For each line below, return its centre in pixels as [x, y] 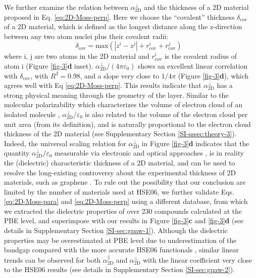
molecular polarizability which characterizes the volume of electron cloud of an [123, 104]
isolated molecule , [32, 114]
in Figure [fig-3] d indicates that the [195, 143]
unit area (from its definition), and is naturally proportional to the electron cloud [128, 124]
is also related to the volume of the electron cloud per [166, 114]
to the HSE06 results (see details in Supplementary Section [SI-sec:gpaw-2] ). [120, 269]
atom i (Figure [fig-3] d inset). [49, 65]
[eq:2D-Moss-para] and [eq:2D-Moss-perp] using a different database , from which [126, 201]
